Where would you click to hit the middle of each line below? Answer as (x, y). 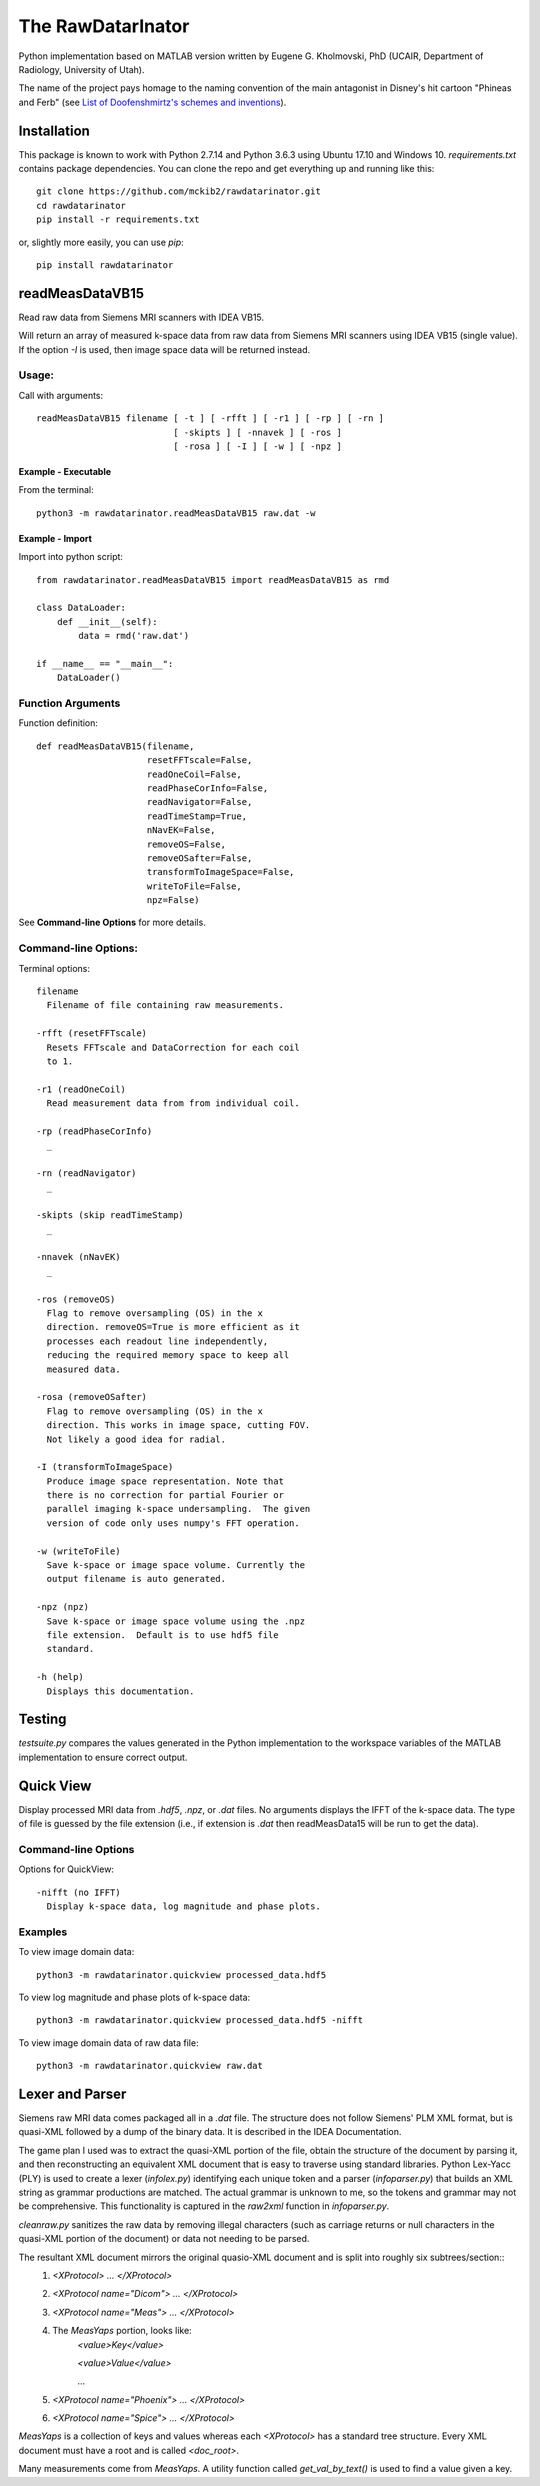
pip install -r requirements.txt (118, 219)
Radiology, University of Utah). (81, 69)
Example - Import (55, 538)
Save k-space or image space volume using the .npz (175, 1621)
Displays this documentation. (120, 1691)
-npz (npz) (63, 1607)
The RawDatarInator (104, 26)
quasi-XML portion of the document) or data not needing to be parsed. (164, 2239)
